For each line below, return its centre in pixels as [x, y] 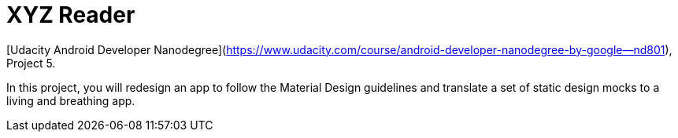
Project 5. [31, 63]
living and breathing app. [71, 100]
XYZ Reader [71, 15]
